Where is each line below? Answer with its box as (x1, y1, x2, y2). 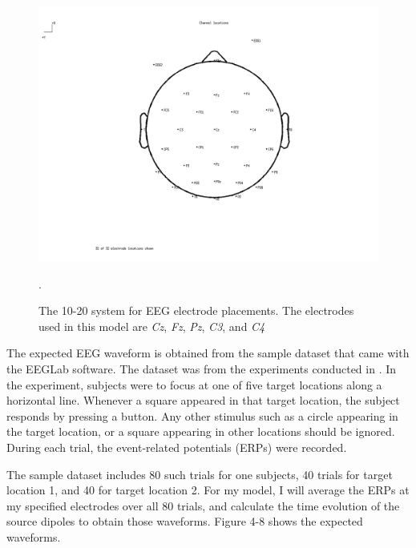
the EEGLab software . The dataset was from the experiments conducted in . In (6, 360, 397, 377)
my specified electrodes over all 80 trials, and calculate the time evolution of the (6, 497, 400, 514)
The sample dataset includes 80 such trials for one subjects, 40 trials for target (6, 465, 393, 482)
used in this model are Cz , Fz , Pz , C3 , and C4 (38, 317, 265, 334)
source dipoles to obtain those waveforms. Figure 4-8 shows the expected (6, 513, 363, 530)
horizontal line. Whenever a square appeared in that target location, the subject (6, 392, 400, 409)
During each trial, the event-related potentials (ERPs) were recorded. (6, 438, 347, 455)
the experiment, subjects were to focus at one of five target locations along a (6, 376, 382, 393)
